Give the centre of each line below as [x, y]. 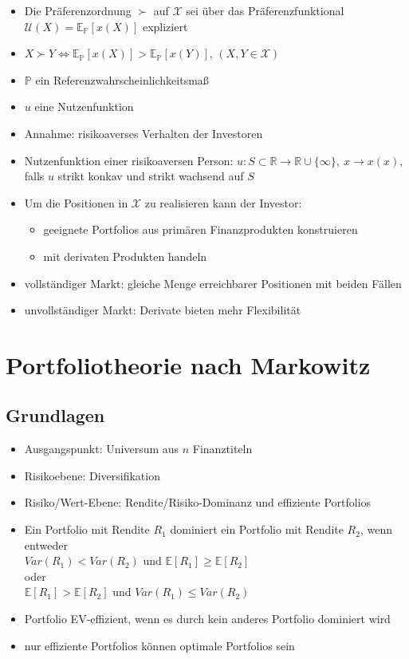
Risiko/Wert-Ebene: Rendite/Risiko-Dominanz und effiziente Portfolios [198, 502]
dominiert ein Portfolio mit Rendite [257, 529]
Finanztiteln [222, 449]
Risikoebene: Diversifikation [92, 475]
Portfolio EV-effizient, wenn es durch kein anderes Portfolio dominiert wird [207, 619]
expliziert [165, 26]
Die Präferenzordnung [78, 10]
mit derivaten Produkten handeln [125, 256]
